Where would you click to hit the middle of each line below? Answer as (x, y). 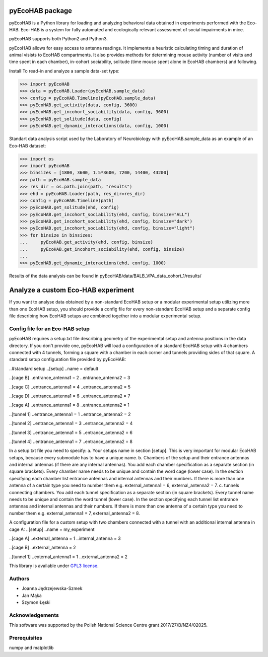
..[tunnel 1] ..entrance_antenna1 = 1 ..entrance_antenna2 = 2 (70, 414)
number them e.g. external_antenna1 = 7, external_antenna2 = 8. (75, 513)
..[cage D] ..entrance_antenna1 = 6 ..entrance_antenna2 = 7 (70, 396)
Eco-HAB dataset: (28, 146)
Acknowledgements (34, 615)
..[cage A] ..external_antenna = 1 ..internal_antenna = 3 (65, 538)
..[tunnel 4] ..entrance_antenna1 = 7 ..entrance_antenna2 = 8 (71, 441)
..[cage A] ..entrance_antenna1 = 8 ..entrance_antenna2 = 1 (69, 405)
